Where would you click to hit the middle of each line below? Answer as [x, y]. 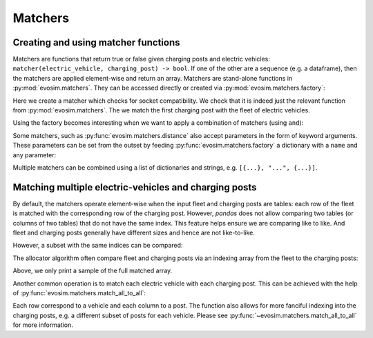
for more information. [43, 325]
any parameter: [35, 155]
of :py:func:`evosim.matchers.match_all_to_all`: [79, 293]
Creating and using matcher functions [96, 42]
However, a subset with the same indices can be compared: [98, 246]
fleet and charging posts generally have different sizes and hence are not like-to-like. [134, 233]
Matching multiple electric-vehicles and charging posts [135, 187]
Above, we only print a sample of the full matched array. [93, 271]
